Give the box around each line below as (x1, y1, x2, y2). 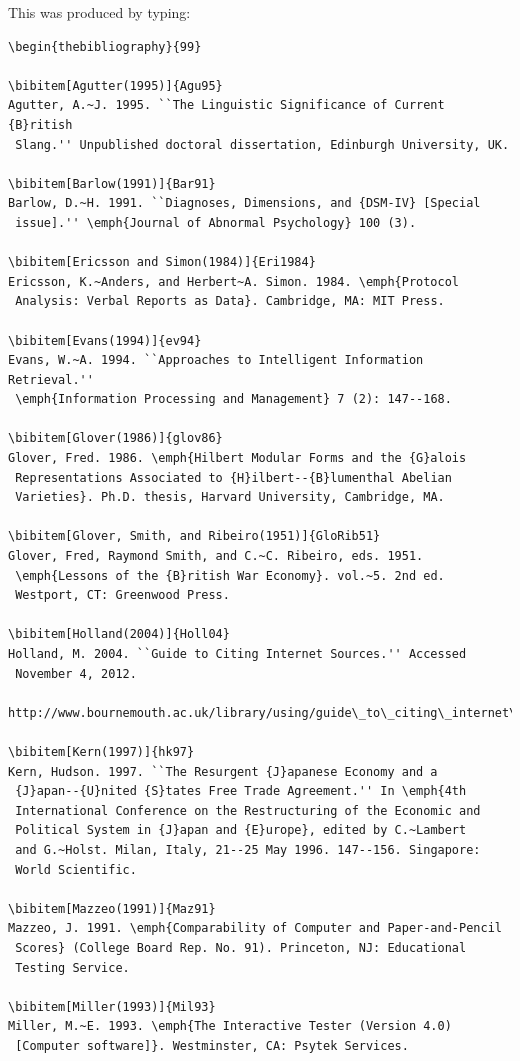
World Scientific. (15, 862, 137, 877)
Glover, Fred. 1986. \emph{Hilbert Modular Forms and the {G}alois (8, 451, 467, 466)
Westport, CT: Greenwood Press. (15, 588, 230, 603)
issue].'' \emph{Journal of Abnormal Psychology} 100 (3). (15, 215, 417, 230)
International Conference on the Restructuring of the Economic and (15, 803, 481, 818)
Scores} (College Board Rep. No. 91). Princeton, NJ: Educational (15, 940, 467, 955)
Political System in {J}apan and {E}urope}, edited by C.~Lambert (15, 823, 467, 838)
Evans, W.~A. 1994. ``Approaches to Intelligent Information (8, 353, 424, 368)
